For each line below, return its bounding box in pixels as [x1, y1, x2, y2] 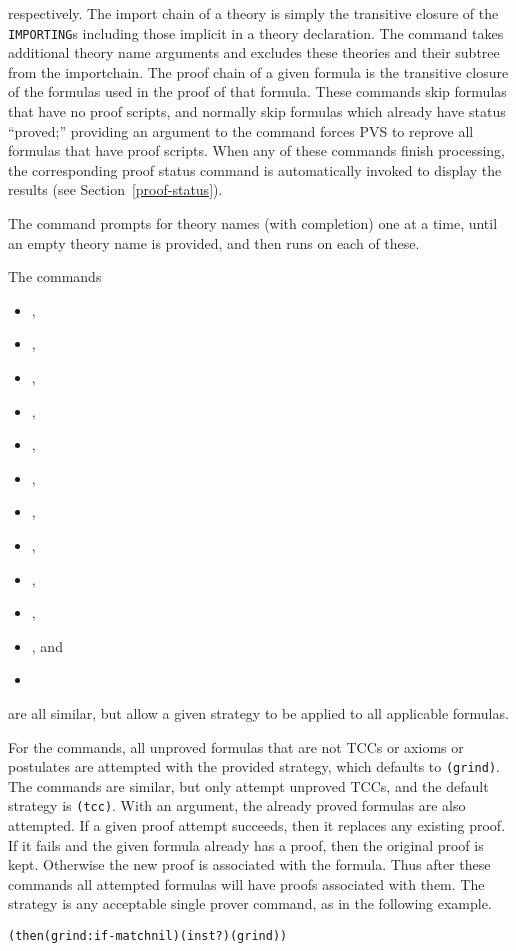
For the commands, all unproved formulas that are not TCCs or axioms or [8, 736, 464, 757]
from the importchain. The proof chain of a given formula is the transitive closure [8, 61, 509, 82]
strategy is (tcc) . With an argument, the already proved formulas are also [8, 795, 466, 816]
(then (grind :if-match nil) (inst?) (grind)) [8, 928, 288, 943]
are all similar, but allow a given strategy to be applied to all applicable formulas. [8, 702, 509, 723]
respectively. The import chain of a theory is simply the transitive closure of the [8, 3, 499, 23]
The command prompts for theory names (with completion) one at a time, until [8, 213, 498, 233]
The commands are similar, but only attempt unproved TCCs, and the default [8, 775, 489, 796]
